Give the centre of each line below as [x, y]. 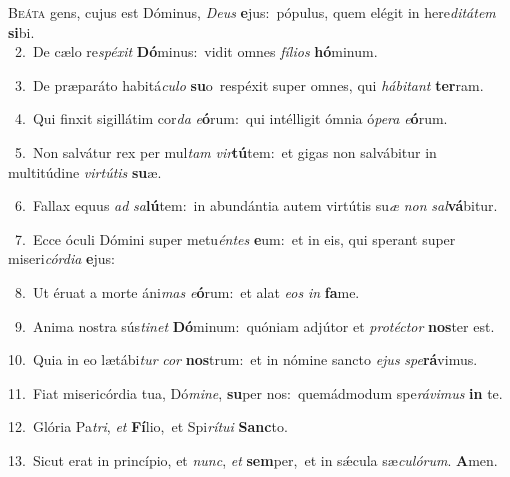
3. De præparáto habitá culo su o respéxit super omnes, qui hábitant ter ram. [249, 84]
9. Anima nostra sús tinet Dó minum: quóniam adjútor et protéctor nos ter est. [254, 325]
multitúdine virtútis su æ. [85, 171]
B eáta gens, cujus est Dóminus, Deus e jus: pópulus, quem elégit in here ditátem [252, 12]
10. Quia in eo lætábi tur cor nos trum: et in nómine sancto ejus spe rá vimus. [243, 359]
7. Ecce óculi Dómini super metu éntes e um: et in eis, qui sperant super [235, 238]
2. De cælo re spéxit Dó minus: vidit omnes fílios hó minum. [196, 51]
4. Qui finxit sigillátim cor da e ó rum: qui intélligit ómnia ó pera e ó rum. [231, 118]
